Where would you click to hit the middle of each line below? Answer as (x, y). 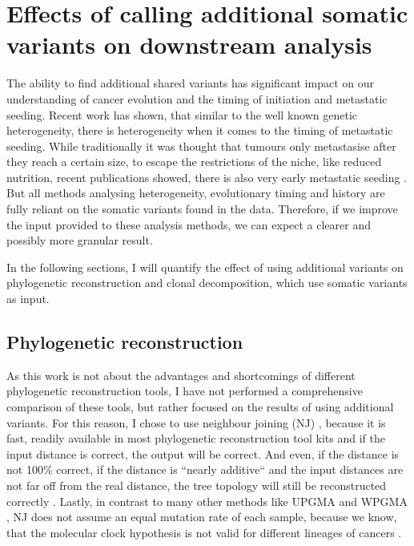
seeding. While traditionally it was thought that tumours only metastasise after (201, 146)
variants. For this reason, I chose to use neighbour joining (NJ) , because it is (196, 422)
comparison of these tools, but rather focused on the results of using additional (200, 407)
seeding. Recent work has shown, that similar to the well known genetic (182, 114)
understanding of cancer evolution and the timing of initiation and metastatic (197, 98)
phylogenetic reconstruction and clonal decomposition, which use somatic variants (207, 283)
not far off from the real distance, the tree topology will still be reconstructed (197, 485)
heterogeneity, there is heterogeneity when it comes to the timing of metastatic (200, 130)
